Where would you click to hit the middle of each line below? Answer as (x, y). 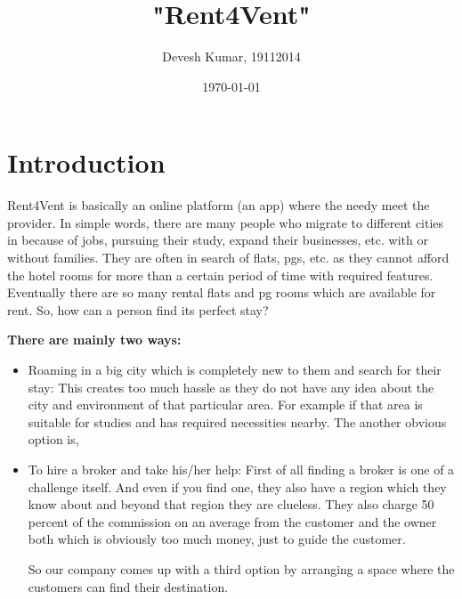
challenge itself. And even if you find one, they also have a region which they (237, 486)
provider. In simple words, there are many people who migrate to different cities (226, 222)
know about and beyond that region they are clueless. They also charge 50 (231, 504)
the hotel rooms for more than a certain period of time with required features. (220, 275)
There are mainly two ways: (94, 340)
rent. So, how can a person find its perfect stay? (138, 309)
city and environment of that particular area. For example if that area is (225, 405)
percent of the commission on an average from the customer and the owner (232, 521)
